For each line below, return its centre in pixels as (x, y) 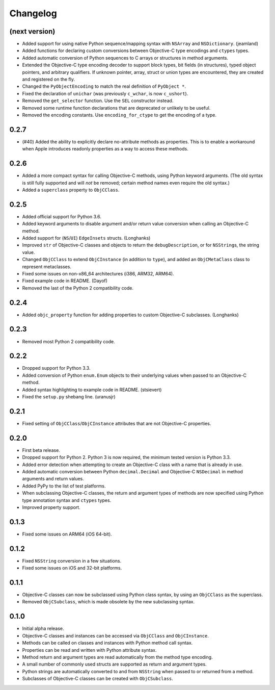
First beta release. (41, 450)
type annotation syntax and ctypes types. (67, 500)
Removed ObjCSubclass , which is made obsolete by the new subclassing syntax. (108, 602)
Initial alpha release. (43, 629)
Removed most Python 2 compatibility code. (68, 341)
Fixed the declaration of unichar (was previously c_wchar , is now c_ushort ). (105, 93)
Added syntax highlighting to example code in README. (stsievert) (92, 390)
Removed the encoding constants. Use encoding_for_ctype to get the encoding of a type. (119, 115)
